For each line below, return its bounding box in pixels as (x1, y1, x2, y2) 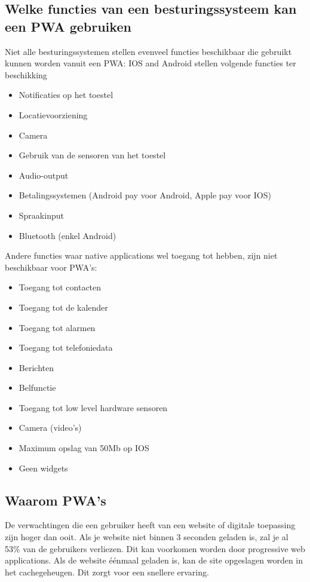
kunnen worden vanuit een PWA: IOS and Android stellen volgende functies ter (5, 57, 296, 69)
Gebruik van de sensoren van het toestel (19, 149, 166, 161)
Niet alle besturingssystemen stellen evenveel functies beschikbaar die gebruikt (5, 45, 292, 57)
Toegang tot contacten (19, 281, 102, 293)
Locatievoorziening (19, 108, 88, 121)
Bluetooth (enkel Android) (19, 229, 116, 241)
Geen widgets (19, 461, 68, 474)
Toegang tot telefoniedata (19, 341, 113, 354)
